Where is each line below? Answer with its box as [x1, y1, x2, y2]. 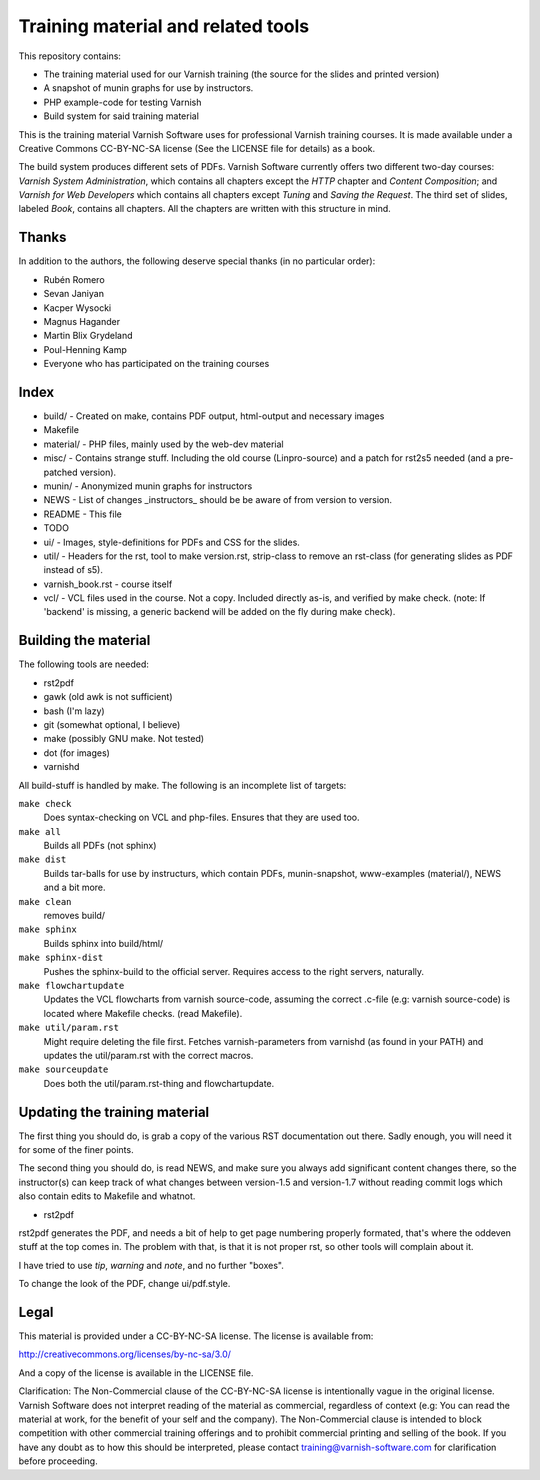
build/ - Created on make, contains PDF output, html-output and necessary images [43, 410, 385, 422]
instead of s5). [43, 564, 104, 576]
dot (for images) [43, 746, 110, 759]
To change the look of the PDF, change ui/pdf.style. [18, 1278, 231, 1290]
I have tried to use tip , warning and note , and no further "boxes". [18, 1259, 284, 1271]
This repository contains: [18, 50, 122, 62]
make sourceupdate [18, 1064, 109, 1075]
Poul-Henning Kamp [43, 343, 127, 355]
